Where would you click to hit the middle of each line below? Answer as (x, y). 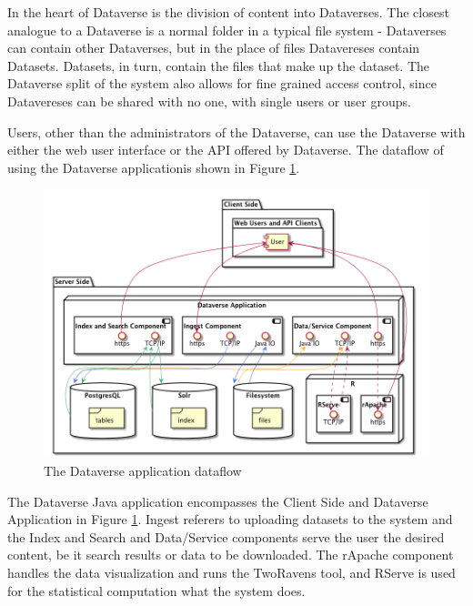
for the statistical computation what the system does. (156, 590)
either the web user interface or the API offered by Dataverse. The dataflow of (226, 150)
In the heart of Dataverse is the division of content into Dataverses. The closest (228, 12)
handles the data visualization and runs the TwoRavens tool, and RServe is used (231, 572)
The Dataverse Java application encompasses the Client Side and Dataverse (218, 501)
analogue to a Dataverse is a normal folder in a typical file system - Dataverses (227, 30)
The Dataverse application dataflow (143, 471)
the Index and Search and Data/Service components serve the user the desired (226, 536)
